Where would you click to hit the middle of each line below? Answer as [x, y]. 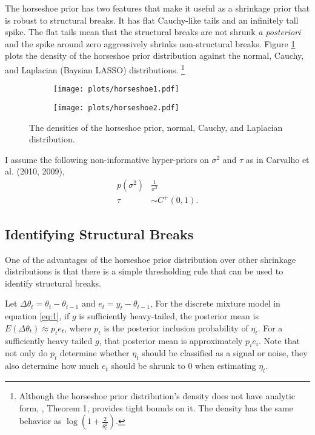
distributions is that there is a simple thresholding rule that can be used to [144, 271]
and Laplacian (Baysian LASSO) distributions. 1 [95, 68]
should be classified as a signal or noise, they [225, 353]
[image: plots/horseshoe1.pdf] [116, 89]
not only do [26, 353]
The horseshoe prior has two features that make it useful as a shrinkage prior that [157, 8]
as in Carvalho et [277, 159]
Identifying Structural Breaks [99, 234]
